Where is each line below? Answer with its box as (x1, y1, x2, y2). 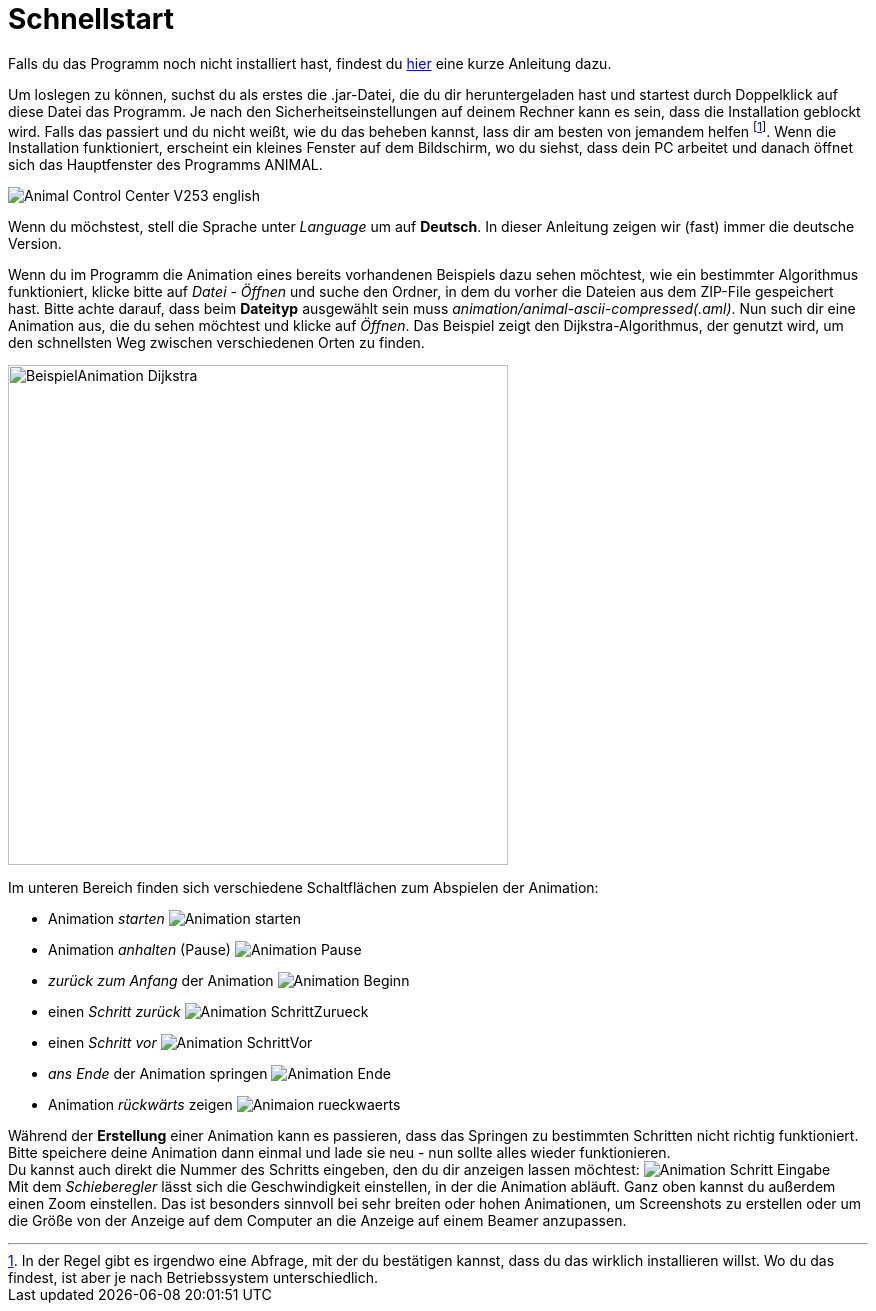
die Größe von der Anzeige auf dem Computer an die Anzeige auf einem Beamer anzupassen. (8, 1212, 627, 1230)
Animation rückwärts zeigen (48, 1096, 233, 1114)
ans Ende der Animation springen (48, 1065, 268, 1083)
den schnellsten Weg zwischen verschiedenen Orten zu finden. (8, 334, 425, 352)
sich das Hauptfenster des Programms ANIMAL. (8, 156, 323, 174)
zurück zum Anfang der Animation (48, 972, 274, 990)
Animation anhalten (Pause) (48, 941, 231, 959)
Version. (8, 235, 62, 253)
